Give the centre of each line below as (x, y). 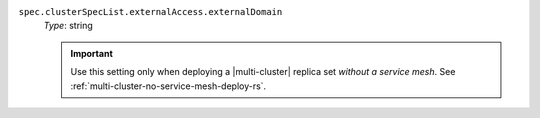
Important (92, 53)
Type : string (68, 26)
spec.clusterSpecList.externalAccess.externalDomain (150, 11)
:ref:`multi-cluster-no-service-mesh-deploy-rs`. (168, 86)
